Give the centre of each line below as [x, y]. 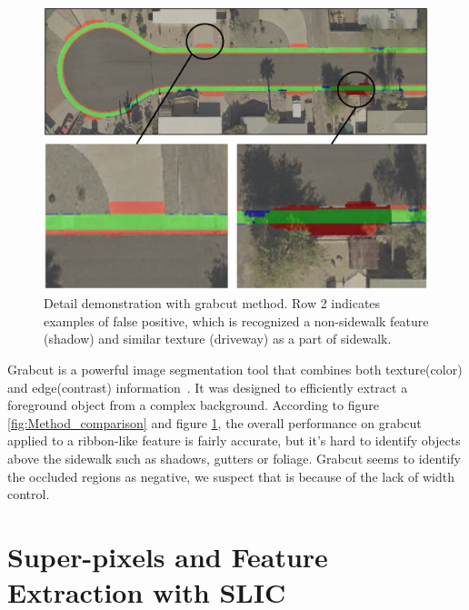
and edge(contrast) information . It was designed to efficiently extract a [208, 387]
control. [29, 494]
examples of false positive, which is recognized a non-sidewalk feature [236, 320]
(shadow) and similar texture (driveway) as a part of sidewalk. [218, 339]
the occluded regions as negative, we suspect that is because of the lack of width [231, 476]
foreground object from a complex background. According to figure [193, 405]
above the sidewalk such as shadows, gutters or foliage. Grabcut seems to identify [234, 459]
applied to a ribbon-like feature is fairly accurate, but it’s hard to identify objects [234, 440]
